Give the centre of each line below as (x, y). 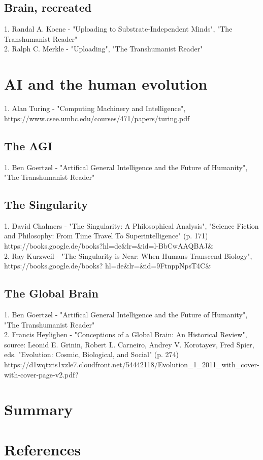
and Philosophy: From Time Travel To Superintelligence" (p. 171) (106, 236)
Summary (39, 409)
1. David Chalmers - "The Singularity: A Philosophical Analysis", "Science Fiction (131, 225)
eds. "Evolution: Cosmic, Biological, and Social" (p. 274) (91, 354)
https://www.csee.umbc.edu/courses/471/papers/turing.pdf (97, 118)
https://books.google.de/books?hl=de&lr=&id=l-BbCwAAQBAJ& (109, 246)
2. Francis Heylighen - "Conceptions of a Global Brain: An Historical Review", (126, 334)
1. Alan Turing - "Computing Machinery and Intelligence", (95, 108)
